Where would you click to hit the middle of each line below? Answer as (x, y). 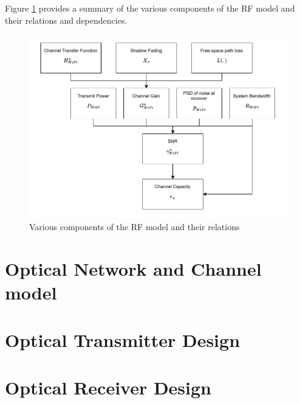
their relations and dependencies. (66, 20)
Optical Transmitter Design (123, 340)
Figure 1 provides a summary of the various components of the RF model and (150, 8)
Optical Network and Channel (133, 268)
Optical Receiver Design (108, 387)
